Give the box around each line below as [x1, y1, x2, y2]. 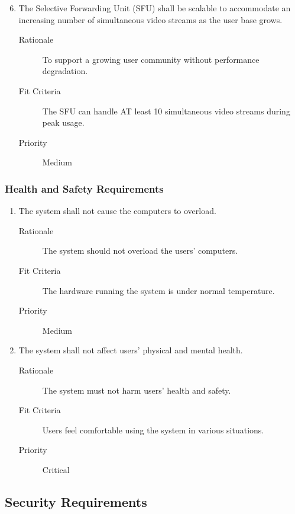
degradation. [42, 65, 88, 77]
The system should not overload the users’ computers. [42, 244, 238, 257]
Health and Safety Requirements [5, 181, 164, 196]
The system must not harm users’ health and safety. [42, 384, 231, 396]
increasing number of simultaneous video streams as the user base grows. [18, 13, 283, 25]
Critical [42, 463, 70, 475]
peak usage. [42, 116, 85, 129]
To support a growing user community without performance [42, 53, 260, 65]
